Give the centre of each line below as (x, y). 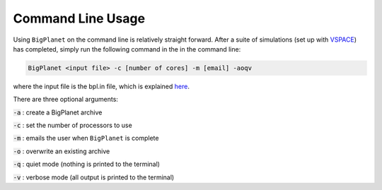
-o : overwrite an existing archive (62, 151)
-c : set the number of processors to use (73, 125)
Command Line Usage (79, 18)
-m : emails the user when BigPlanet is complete (86, 138)
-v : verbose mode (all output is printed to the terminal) (94, 177)
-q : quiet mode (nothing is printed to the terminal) (87, 164)
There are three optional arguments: (65, 100)
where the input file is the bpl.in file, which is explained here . (102, 86)
